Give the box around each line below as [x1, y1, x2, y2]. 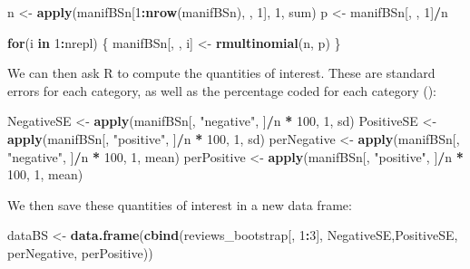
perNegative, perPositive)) [7, 243, 153, 262]
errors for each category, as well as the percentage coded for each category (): [7, 81, 436, 100]
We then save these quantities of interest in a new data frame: [7, 195, 352, 214]
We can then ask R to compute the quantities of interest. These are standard [7, 63, 436, 82]
